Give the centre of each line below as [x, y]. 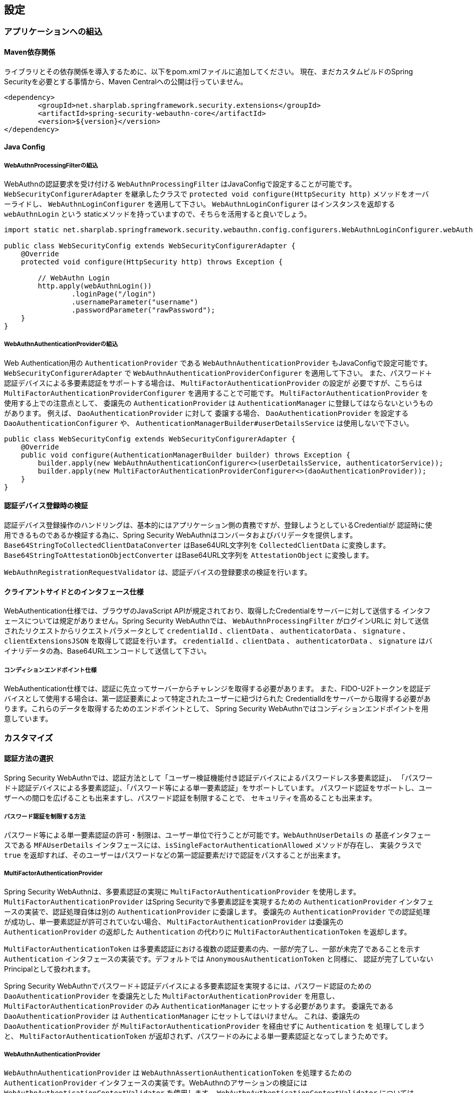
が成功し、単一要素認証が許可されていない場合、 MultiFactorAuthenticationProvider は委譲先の [174, 922]
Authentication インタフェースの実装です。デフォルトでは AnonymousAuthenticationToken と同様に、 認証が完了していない [219, 959]
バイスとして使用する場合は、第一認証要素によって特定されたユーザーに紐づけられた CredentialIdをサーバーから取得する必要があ [217, 699]
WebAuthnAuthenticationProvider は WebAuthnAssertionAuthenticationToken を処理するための [178, 1072]
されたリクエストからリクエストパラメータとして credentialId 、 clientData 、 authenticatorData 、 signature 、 [207, 631]
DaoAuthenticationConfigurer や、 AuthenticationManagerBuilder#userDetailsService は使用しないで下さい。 [209, 423]
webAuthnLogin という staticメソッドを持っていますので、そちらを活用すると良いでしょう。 [158, 214]
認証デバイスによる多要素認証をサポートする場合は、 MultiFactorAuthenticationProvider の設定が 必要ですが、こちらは [213, 383]
